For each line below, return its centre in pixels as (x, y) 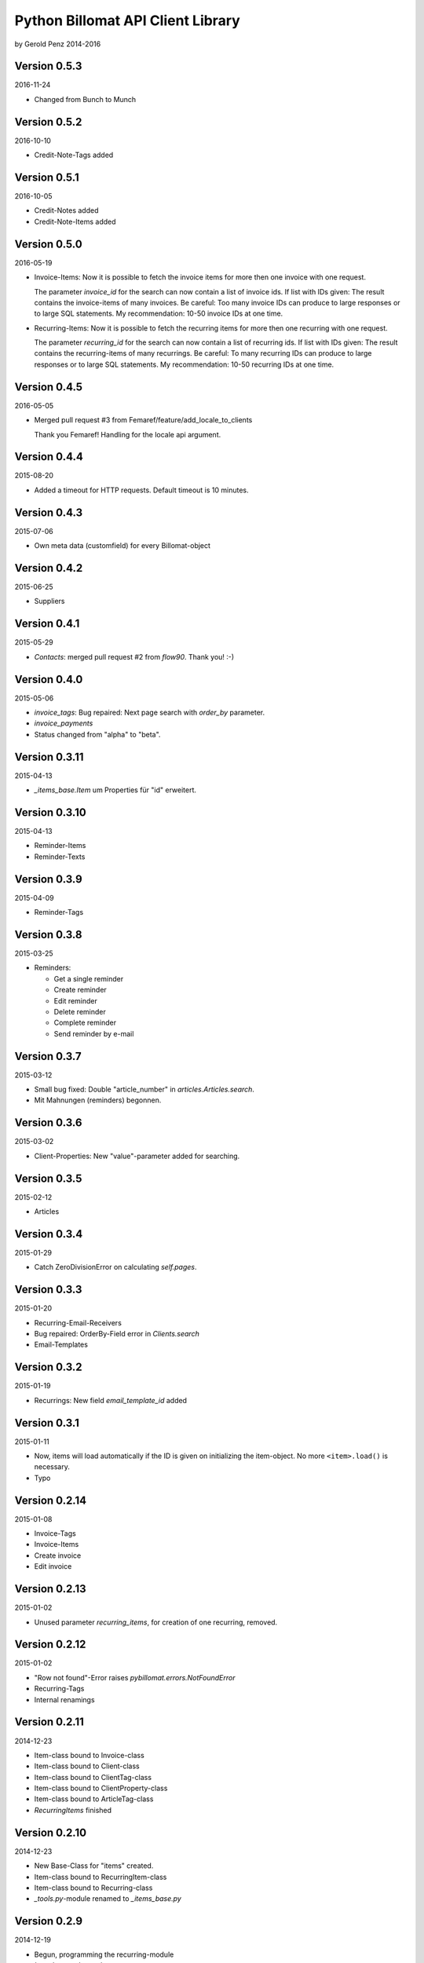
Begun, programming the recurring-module (104, 1954)
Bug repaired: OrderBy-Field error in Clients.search (117, 1334)
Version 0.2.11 (49, 1722)
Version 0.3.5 (48, 1178)
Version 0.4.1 (47, 624)
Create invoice (58, 1555)
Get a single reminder (89, 978)
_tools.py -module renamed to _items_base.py (108, 1899)
